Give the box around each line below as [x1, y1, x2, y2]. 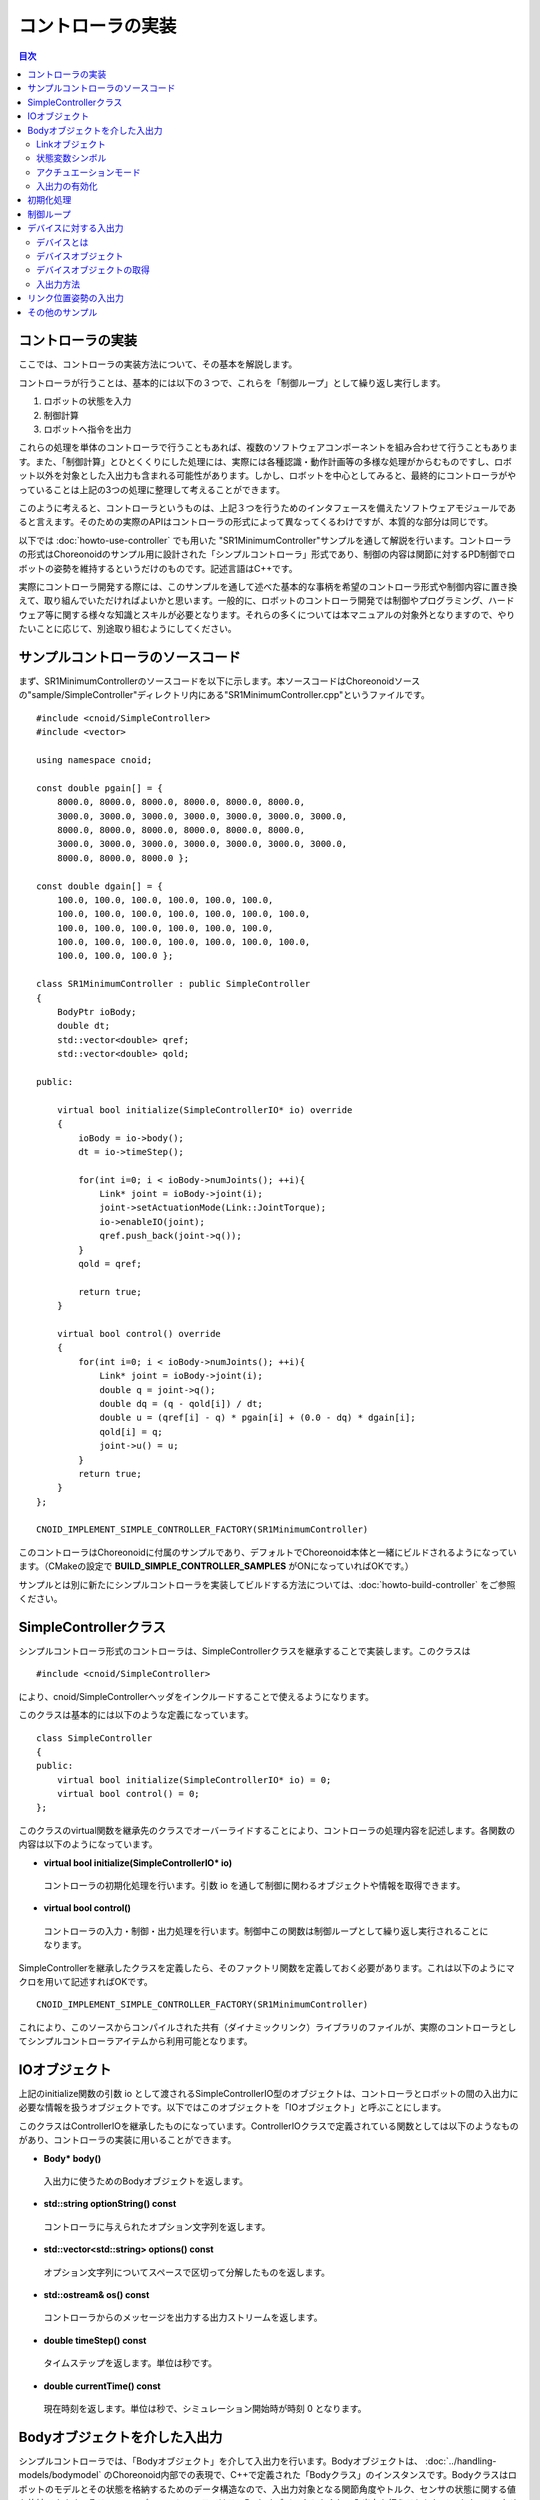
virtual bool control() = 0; [56, 1788, 200, 1800]
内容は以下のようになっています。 [18, 1838, 158, 1850]
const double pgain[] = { [36, 782, 164, 794]
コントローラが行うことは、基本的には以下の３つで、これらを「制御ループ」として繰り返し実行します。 [18, 376, 446, 389]
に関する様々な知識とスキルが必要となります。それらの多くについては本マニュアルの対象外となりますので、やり [53, 608, 516, 620]
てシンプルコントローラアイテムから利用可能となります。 [18, 2035, 254, 2047]
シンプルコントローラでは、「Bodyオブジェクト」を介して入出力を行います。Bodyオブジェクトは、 [18, 2455, 424, 2467]
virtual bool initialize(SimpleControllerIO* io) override [56, 1104, 353, 1115]
